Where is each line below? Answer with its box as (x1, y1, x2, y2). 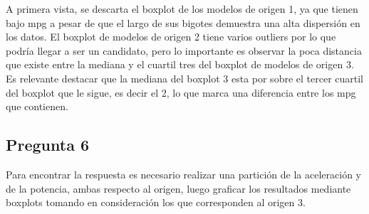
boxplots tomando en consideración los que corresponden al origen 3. (6, 195, 306, 210)
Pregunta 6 (6, 134, 90, 156)
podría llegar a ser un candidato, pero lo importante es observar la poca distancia (6, 43, 362, 58)
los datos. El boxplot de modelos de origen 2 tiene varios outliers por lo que (6, 29, 336, 44)
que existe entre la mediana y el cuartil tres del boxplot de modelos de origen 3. (6, 57, 354, 72)
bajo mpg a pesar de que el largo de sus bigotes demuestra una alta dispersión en (6, 15, 360, 30)
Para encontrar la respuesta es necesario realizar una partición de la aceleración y (6, 166, 361, 181)
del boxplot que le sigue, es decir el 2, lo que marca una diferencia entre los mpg (6, 85, 356, 100)
